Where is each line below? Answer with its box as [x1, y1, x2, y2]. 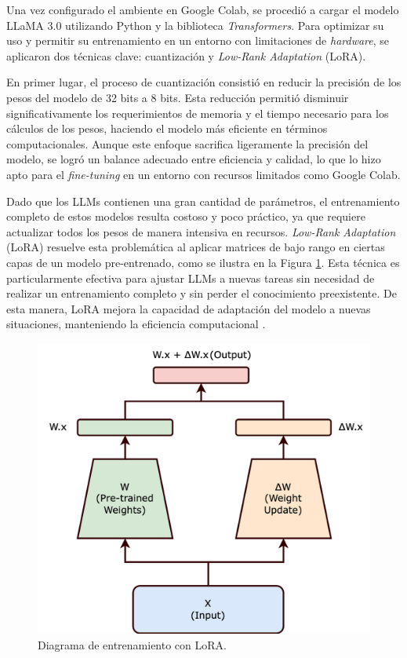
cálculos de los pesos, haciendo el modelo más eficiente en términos [6, 120, 328, 137]
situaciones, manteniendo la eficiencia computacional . [6, 316, 266, 332]
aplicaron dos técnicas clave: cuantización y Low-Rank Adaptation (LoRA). [6, 47, 366, 64]
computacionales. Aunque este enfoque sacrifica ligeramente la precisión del [6, 135, 369, 152]
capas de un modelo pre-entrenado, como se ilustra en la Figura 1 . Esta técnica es [6, 254, 400, 270]
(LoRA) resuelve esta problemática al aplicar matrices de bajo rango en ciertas [6, 239, 385, 255]
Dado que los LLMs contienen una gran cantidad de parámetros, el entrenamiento [6, 192, 400, 209]
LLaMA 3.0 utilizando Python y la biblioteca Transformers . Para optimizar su [6, 16, 384, 33]
